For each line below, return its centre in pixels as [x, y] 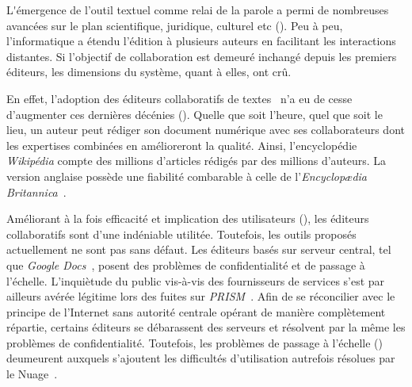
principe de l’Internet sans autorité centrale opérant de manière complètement [196, 311]
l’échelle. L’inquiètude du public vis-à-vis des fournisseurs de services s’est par [196, 280]
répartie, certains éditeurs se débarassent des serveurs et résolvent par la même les [206, 327]
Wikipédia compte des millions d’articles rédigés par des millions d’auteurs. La [196, 161]
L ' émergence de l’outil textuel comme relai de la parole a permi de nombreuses [198, 10]
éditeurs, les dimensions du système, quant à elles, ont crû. [149, 72]
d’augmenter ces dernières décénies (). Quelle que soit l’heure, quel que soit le [195, 114]
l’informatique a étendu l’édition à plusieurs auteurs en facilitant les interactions [201, 41]
